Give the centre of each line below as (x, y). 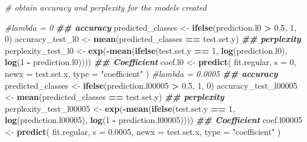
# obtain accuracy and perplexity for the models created (106, 7)
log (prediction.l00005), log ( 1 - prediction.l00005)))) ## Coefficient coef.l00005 (154, 120)
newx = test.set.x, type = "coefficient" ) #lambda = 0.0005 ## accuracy (141, 73)
